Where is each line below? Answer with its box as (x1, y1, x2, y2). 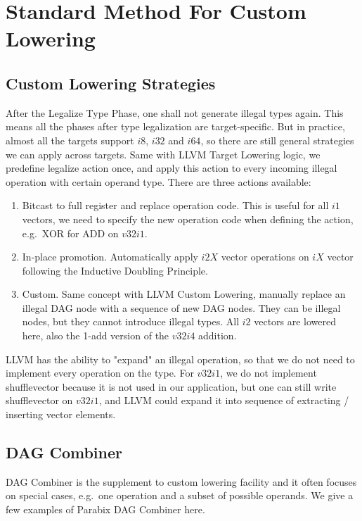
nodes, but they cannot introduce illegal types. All (22, 314, 240, 329)
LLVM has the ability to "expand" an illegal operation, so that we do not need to (6, 351, 355, 366)
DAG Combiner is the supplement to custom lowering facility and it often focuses (6, 474, 357, 489)
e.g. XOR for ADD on (22, 225, 119, 240)
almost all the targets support (6, 132, 134, 147)
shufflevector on (6, 393, 73, 408)
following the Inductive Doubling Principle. (22, 263, 208, 277)
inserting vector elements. (6, 407, 116, 422)
